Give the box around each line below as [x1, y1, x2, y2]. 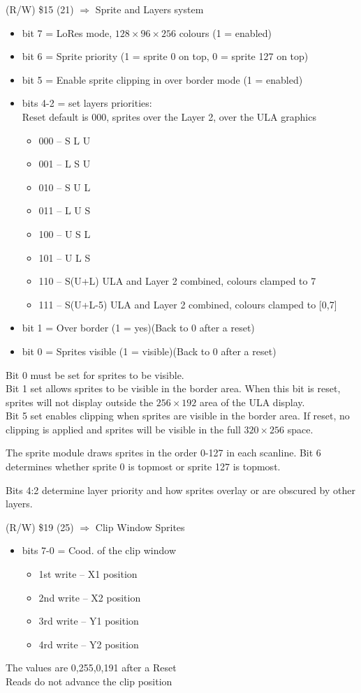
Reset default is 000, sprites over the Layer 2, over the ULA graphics [22, 109, 316, 124]
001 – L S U [38, 156, 91, 171]
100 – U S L [38, 226, 91, 241]
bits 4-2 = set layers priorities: [22, 96, 152, 110]
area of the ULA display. [200, 394, 305, 409]
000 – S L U [38, 133, 91, 147]
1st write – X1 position [38, 567, 138, 581]
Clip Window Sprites [95, 519, 185, 534]
